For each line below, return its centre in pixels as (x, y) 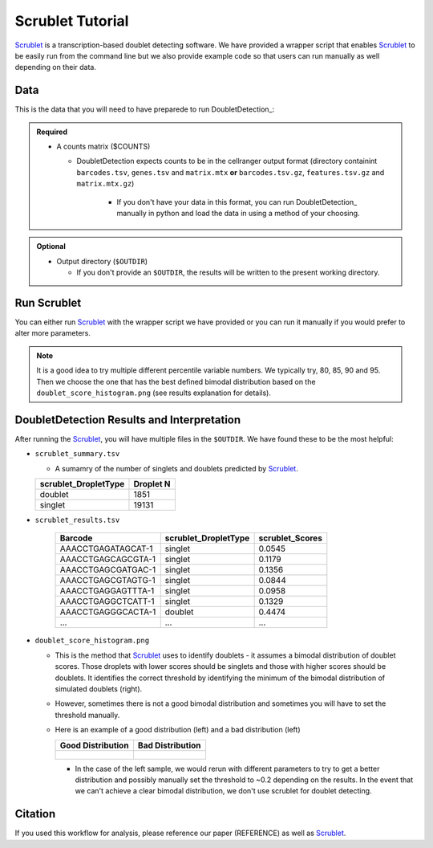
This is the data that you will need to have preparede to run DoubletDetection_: (145, 109)
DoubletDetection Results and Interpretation (128, 420)
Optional (51, 247)
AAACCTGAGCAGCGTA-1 (108, 560)
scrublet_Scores (290, 538)
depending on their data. (55, 67)
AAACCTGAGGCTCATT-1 (107, 601)
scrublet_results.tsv (77, 520)
